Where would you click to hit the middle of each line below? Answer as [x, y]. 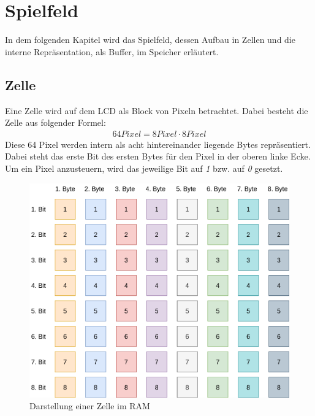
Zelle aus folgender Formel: [55, 122]
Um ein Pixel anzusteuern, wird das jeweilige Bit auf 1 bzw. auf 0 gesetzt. [144, 168]
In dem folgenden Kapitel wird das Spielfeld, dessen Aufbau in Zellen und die [150, 40]
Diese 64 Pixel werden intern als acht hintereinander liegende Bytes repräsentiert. [158, 144]
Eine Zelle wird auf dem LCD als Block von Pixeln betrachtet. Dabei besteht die [157, 110]
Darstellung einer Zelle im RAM [90, 406]
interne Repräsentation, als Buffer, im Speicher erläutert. [112, 51]
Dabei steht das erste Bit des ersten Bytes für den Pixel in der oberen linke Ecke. [158, 156]
